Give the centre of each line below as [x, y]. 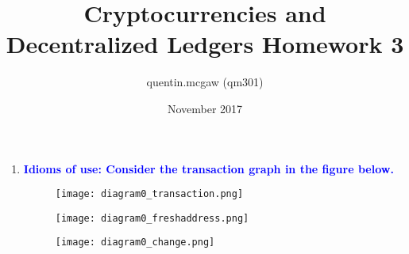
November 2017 [205, 108]
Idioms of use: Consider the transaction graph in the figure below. [208, 168]
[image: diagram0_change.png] [135, 243]
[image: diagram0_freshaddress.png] [152, 218]
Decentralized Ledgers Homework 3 [205, 44]
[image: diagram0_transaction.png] [149, 194]
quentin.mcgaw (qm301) [205, 82]
